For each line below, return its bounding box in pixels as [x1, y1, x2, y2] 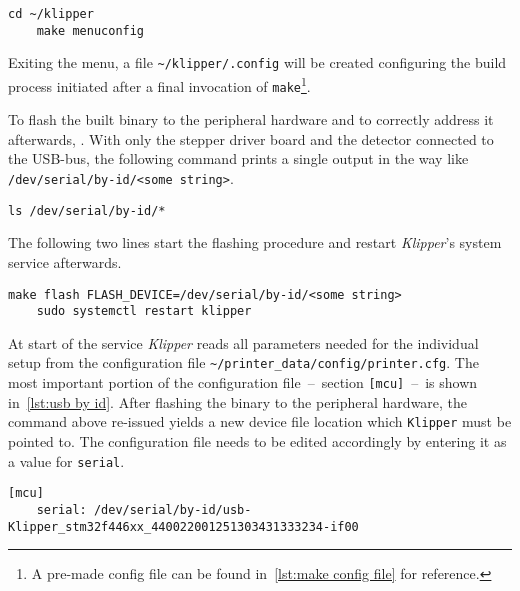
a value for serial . [8, 450, 125, 471]
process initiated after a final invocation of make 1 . [8, 72, 311, 96]
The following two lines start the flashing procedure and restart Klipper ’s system [8, 232, 502, 253]
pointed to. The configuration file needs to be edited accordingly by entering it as [8, 431, 507, 452]
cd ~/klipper [8, 7, 94, 21]
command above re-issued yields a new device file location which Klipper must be [8, 411, 512, 432]
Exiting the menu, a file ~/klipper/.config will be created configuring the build [8, 52, 507, 73]
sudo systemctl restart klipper [36, 304, 252, 319]
